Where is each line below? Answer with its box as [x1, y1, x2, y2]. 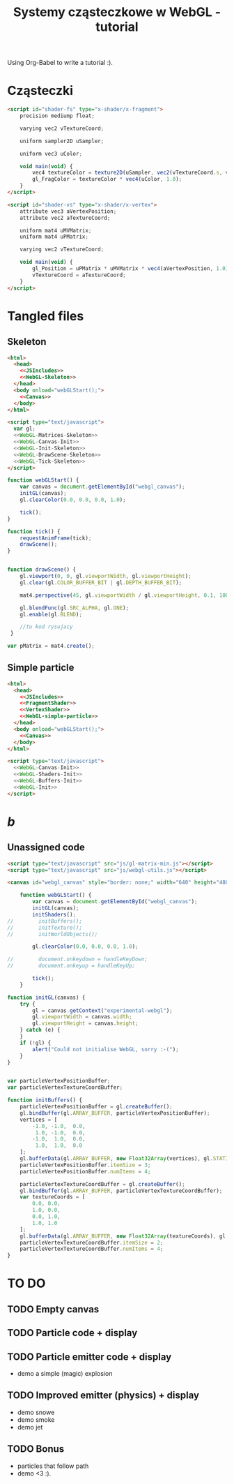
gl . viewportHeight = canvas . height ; [32, 1020, 139, 1027]
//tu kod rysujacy [19, 623, 73, 630]
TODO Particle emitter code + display [7, 1351, 172, 1363]
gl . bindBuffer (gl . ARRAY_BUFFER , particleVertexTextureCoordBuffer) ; [19, 1187, 223, 1194]
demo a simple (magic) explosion [17, 1369, 113, 1377]
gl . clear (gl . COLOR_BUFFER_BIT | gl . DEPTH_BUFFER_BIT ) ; [19, 579, 182, 586]
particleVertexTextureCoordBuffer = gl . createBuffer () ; [19, 1180, 186, 1187]
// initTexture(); [7, 924, 82, 931]
